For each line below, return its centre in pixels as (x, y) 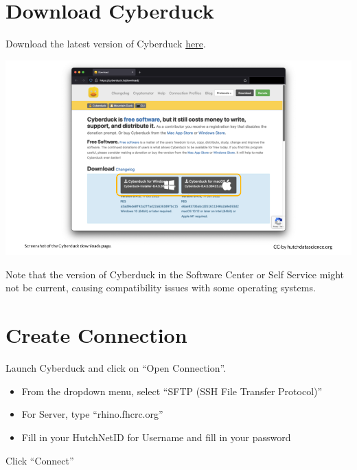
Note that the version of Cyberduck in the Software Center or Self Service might (175, 274)
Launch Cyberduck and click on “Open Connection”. (116, 368)
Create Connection (96, 335)
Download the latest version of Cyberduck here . (106, 44)
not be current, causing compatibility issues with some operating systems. (161, 288)
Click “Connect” (40, 460)
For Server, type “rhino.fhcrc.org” (92, 414)
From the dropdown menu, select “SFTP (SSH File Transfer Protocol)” (172, 391)
